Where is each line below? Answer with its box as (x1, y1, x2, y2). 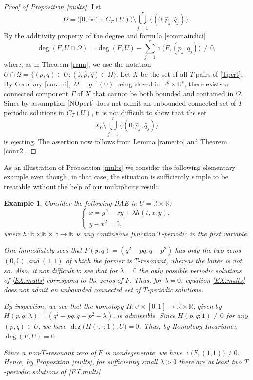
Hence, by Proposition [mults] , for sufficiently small (4, 357, 158, 367)
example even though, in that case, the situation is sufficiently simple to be (4, 171, 229, 182)
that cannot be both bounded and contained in (93, 88, 234, 98)
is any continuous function (76, 228, 155, 238)
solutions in (30, 107, 64, 117)
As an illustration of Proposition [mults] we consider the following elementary (4, 162, 235, 172)
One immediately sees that (4, 245, 82, 255)
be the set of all (140, 69, 188, 79)
